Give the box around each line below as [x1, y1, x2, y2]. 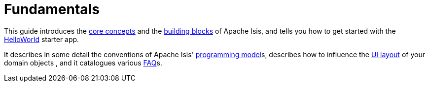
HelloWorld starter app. [4, 35, 79, 43]
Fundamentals [4, 1, 100, 18]
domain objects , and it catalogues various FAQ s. [4, 58, 162, 67]
